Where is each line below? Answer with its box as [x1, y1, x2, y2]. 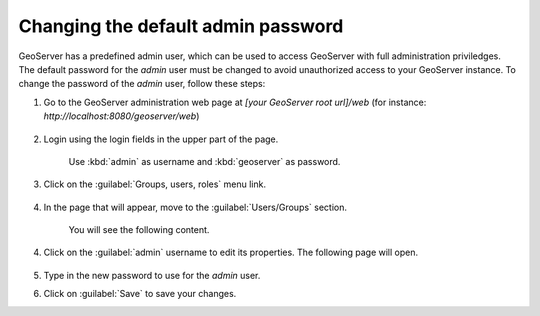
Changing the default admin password [18, 15, 344, 37]
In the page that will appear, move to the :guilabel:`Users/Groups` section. [43, 201, 348, 213]
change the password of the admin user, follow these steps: [18, 78, 266, 90]
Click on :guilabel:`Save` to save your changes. [43, 288, 237, 300]
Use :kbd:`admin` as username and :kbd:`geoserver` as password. [68, 155, 341, 167]
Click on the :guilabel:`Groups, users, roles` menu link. [43, 178, 267, 190]
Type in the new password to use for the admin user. [43, 269, 261, 281]
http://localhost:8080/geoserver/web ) [43, 110, 200, 122]
